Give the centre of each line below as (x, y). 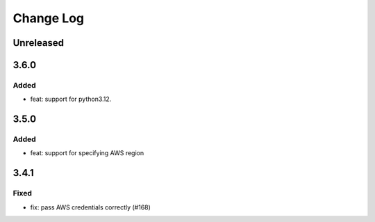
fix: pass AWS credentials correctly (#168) (90, 207)
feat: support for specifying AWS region (87, 153)
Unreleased (39, 43)
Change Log (49, 18)
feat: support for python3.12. (71, 99)
